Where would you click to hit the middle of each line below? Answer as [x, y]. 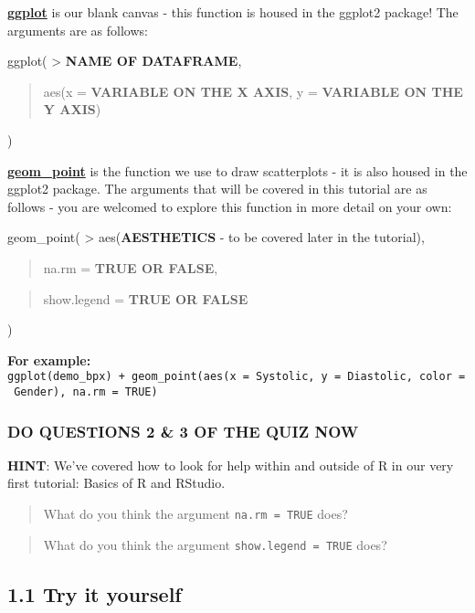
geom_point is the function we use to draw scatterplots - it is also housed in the [237, 170]
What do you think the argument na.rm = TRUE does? [195, 514]
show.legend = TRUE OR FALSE [146, 298]
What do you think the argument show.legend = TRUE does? [215, 544]
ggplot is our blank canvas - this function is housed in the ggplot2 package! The [233, 12]
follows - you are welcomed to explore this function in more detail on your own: [230, 206]
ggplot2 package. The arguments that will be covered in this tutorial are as [217, 189]
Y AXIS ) [72, 109]
